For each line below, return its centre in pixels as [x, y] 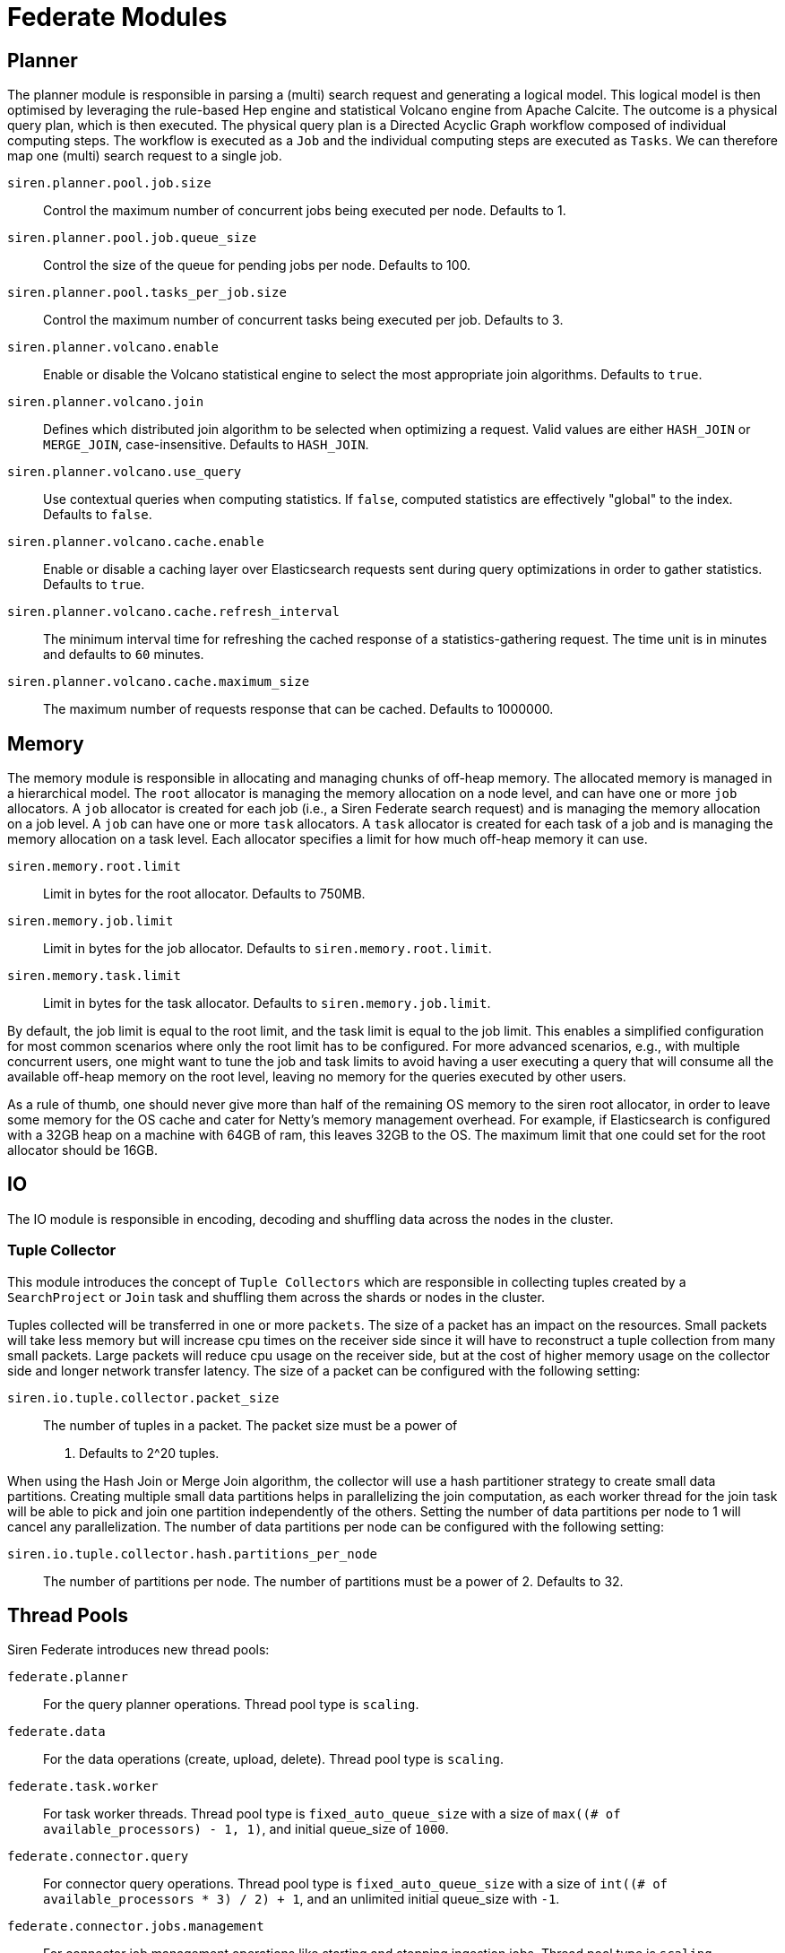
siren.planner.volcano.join [106, 402]
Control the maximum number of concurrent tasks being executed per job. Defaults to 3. [303, 320]
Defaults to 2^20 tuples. [149, 1453]
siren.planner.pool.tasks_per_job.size [147, 293]
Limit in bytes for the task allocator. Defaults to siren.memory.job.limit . [267, 1003]
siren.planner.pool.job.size [109, 183]
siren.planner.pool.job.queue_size [132, 238]
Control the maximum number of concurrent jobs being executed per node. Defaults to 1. [305, 211]
